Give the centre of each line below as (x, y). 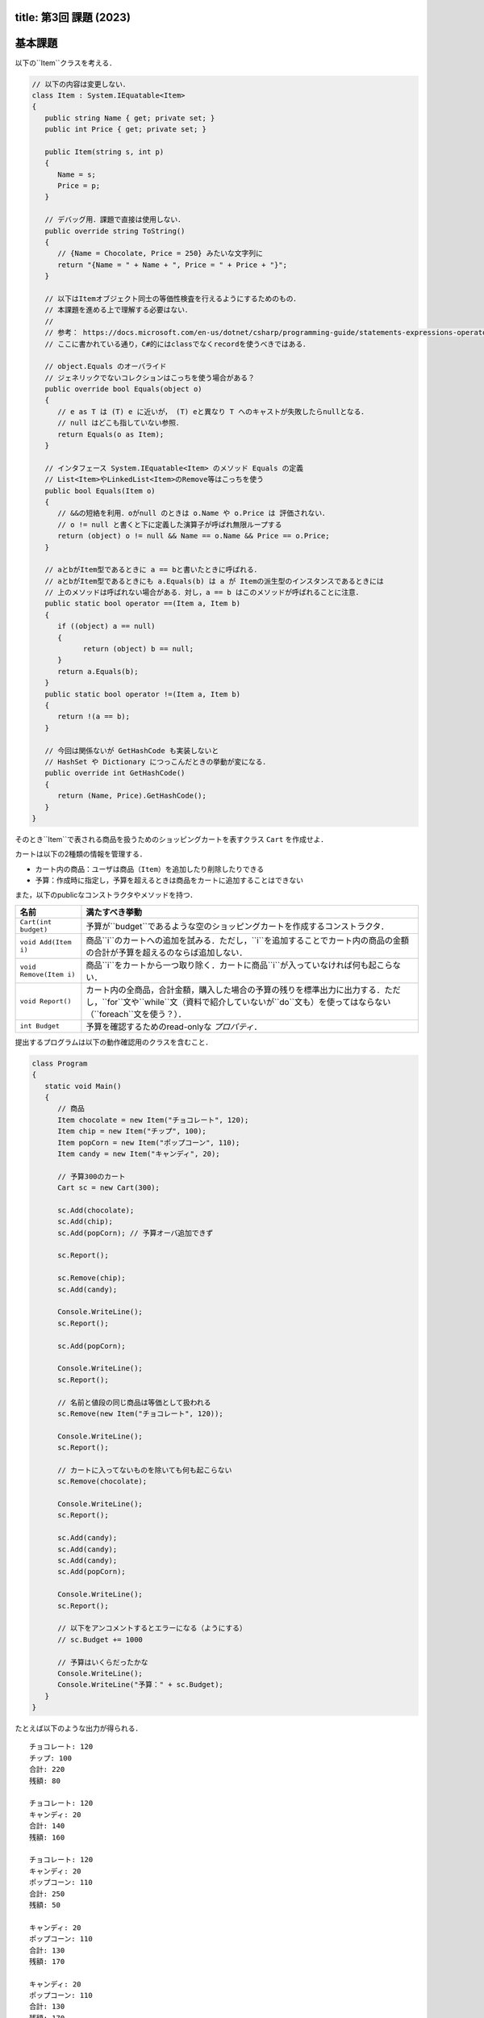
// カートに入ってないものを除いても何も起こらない (145, 1470)
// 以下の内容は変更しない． (81, 84)
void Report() (46, 1001)
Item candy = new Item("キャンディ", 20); (139, 1153)
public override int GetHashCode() (115, 773)
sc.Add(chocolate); (96, 1210)
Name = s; (77, 174)
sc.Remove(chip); (92, 1278)
